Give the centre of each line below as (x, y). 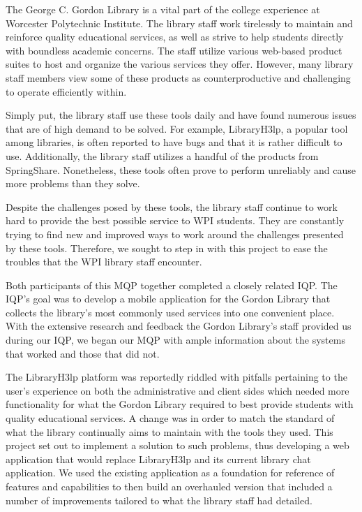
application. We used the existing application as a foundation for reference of (170, 473)
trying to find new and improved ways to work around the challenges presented (175, 234)
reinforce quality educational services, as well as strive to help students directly (175, 37)
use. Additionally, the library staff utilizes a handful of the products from (162, 155)
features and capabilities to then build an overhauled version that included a (169, 486)
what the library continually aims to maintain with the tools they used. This (169, 431)
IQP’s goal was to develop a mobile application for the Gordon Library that (168, 299)
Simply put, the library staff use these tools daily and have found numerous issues (181, 115)
